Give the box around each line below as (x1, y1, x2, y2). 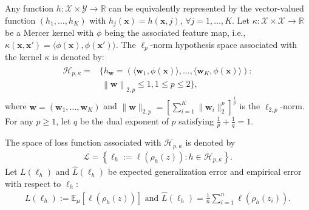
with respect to (5, 177, 61, 189)
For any (5, 114, 33, 127)
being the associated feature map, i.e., (104, 26, 246, 39)
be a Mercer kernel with (5, 26, 94, 39)
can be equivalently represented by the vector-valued (109, 2, 304, 14)
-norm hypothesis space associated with (150, 38, 297, 50)
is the (239, 100, 260, 112)
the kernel (5, 50, 42, 63)
